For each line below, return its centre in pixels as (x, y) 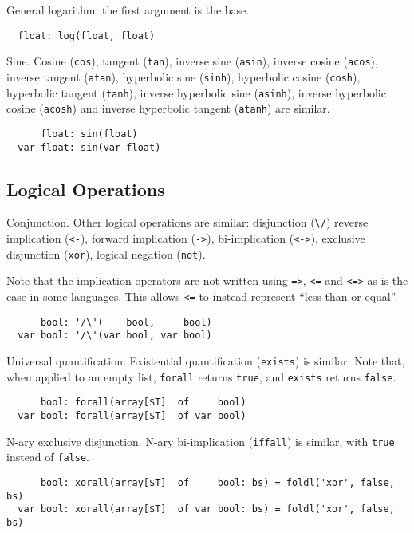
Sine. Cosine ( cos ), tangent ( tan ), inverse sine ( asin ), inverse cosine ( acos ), (192, 61)
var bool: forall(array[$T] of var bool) (132, 415)
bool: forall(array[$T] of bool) (143, 403)
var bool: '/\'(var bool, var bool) (115, 336)
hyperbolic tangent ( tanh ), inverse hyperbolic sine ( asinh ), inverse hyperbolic (196, 92)
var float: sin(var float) (89, 147)
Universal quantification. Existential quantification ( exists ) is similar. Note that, (206, 360)
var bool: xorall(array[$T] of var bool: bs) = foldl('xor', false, (206, 509)
